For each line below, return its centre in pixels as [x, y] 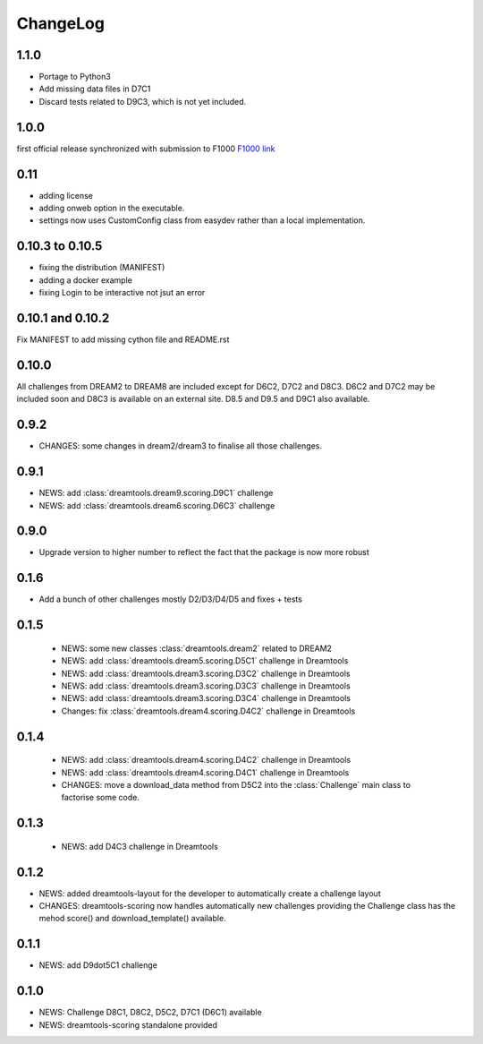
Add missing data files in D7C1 [95, 89]
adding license [66, 195]
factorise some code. [101, 798]
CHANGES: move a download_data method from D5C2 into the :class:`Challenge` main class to [236, 784]
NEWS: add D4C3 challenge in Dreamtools [140, 846]
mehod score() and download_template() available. [133, 919]
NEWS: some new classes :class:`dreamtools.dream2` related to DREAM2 [197, 648]
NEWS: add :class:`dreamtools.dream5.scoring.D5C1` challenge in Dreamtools [205, 661]
